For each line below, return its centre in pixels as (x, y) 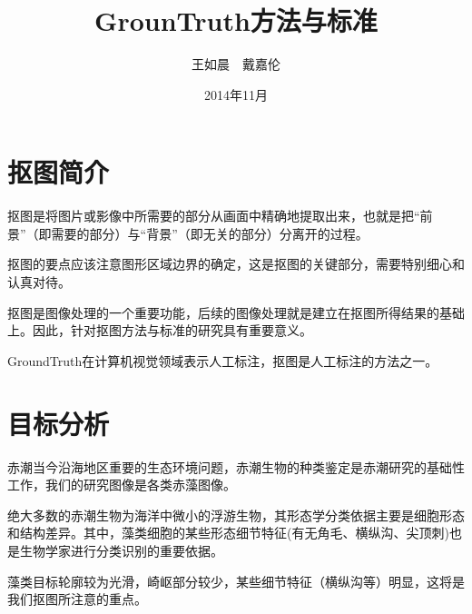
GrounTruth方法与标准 (236, 20)
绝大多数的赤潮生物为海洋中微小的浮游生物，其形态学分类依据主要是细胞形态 (236, 515)
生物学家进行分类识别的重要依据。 (121, 550)
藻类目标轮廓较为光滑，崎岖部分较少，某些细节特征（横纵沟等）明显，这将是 (236, 581)
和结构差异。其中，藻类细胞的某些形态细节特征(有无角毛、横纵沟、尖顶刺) (228, 533)
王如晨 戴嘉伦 (236, 64)
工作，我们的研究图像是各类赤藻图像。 (122, 485)
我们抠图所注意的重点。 (77, 599)
